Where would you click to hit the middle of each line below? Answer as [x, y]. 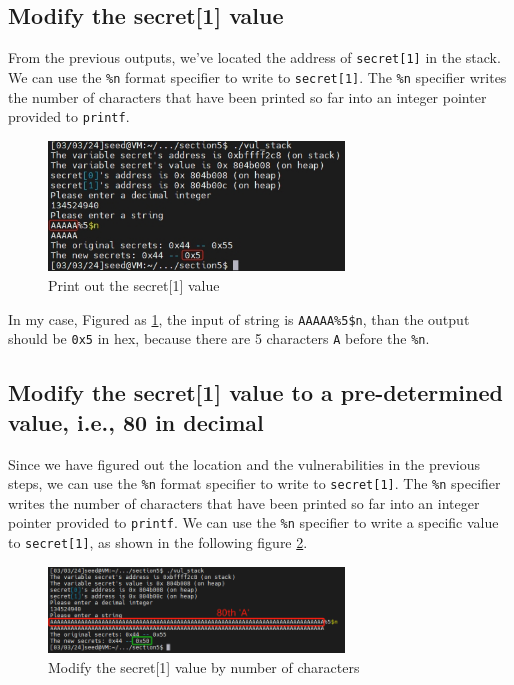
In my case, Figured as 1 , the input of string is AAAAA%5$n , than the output [239, 318]
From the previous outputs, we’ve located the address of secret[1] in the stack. [254, 57]
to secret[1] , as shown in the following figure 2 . [158, 542]
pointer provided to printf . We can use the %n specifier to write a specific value [253, 522]
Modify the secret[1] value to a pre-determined [255, 392]
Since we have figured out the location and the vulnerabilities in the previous [244, 463]
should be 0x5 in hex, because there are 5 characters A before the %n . [219, 338]
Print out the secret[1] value [134, 285]
